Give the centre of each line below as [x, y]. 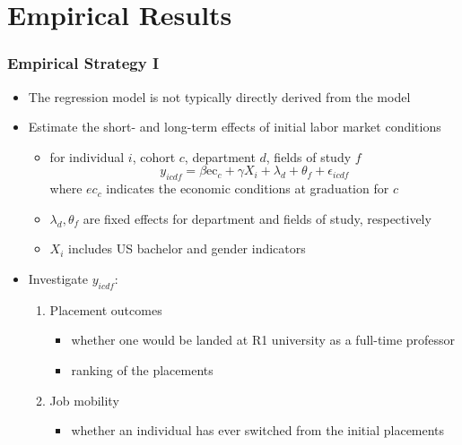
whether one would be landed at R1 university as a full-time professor [263, 340]
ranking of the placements [142, 369]
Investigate [58, 278]
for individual [87, 156]
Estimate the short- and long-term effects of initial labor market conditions [235, 127]
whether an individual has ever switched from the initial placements [258, 430]
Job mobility [84, 400]
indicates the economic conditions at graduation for [248, 188]
